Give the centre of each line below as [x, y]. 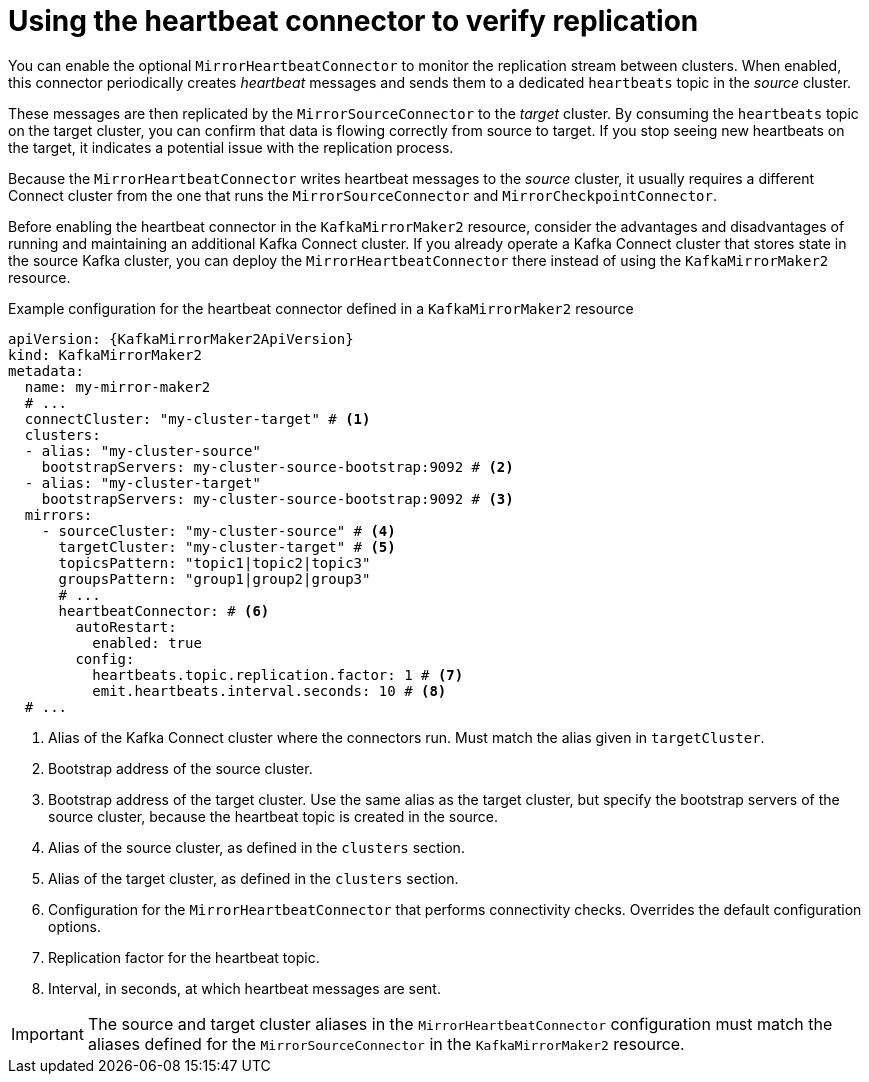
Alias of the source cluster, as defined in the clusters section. [256, 847]
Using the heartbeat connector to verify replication [353, 21]
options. [75, 926]
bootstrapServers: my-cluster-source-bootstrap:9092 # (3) [277, 498]
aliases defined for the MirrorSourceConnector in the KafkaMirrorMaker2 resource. [386, 1043]
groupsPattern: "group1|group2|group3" [214, 578]
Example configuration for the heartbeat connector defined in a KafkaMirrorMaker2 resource [321, 308]
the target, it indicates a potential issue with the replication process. [231, 147]
